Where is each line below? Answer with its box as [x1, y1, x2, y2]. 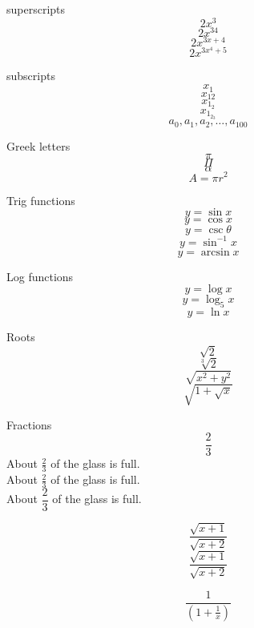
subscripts [6, 67, 55, 84]
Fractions [6, 416, 52, 433]
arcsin [200, 246, 230, 258]
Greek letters [6, 137, 71, 154]
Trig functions [6, 191, 75, 208]
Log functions [6, 268, 74, 284]
